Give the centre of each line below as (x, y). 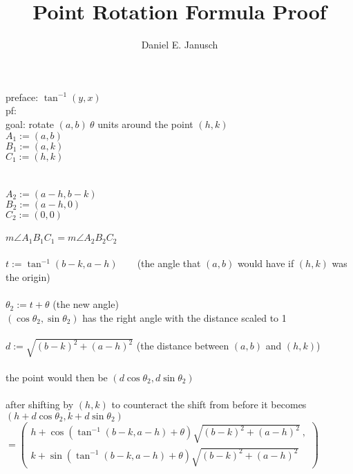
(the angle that (169, 263)
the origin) (28, 276)
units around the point (145, 124)
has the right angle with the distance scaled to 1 (184, 317)
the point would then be (57, 377)
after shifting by (40, 404)
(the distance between (183, 346)
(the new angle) (86, 304)
